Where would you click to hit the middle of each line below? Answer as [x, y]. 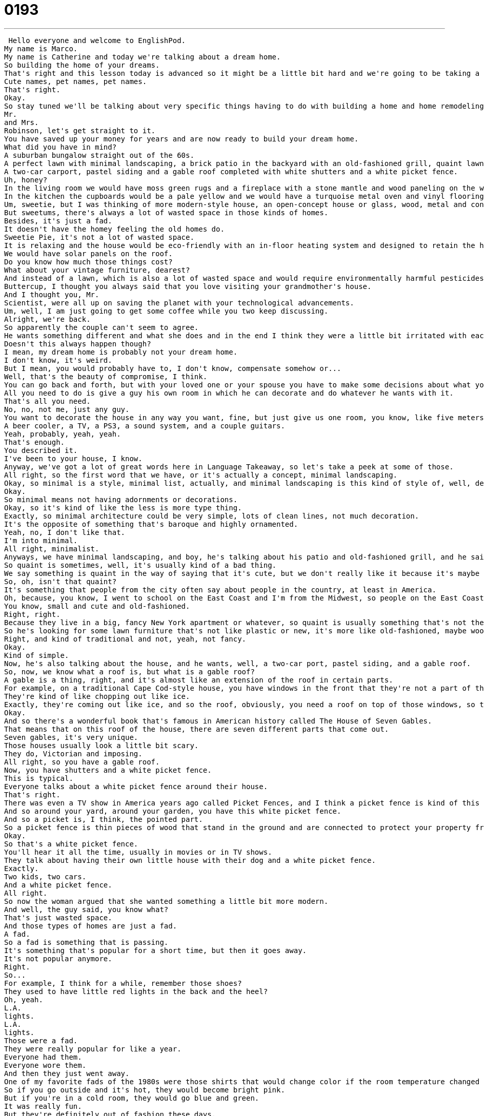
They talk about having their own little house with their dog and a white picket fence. [190, 860]
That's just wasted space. [58, 917]
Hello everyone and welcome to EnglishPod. [97, 40]
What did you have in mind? [60, 147]
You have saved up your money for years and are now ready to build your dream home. [181, 139]
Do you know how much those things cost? [88, 262]
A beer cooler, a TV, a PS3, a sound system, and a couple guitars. [145, 426]
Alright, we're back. [47, 319]
